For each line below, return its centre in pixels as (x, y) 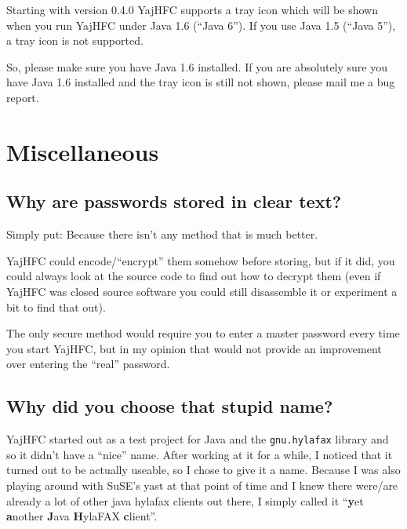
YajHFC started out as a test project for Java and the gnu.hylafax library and (198, 439)
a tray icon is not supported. (75, 40)
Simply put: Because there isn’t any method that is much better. (162, 234)
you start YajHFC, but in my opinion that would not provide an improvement (194, 348)
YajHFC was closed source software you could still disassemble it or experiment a (202, 291)
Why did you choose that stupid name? (170, 406)
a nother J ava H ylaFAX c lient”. (82, 516)
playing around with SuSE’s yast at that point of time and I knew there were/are (202, 485)
